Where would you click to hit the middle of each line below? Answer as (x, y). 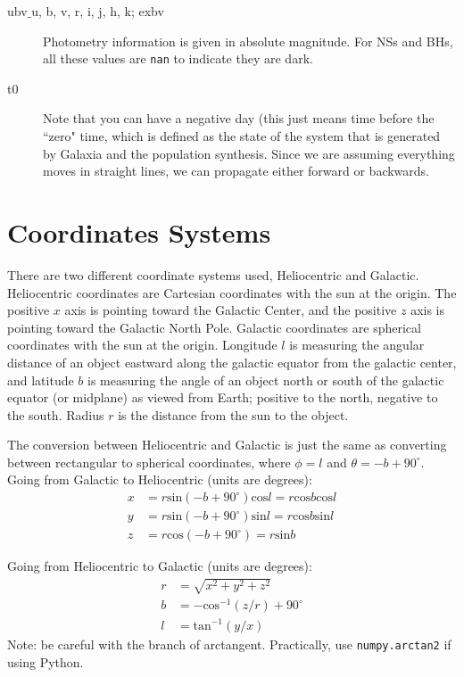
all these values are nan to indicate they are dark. (178, 58)
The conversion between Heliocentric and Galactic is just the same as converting (227, 445)
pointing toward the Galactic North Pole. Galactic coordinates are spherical (214, 327)
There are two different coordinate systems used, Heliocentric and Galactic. (213, 274)
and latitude (41, 380)
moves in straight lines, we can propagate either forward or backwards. (236, 171)
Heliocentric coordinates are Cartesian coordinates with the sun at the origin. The (232, 292)
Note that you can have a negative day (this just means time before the (239, 118)
